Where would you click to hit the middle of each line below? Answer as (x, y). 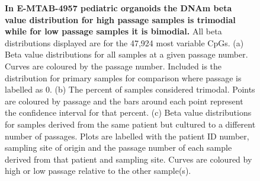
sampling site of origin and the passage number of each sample (118, 147)
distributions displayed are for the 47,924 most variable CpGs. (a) (124, 42)
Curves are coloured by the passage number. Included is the (113, 66)
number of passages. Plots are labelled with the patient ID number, (127, 136)
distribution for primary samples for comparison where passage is (123, 77)
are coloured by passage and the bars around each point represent (124, 101)
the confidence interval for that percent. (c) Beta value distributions (128, 112)
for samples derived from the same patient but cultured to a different (130, 124)
